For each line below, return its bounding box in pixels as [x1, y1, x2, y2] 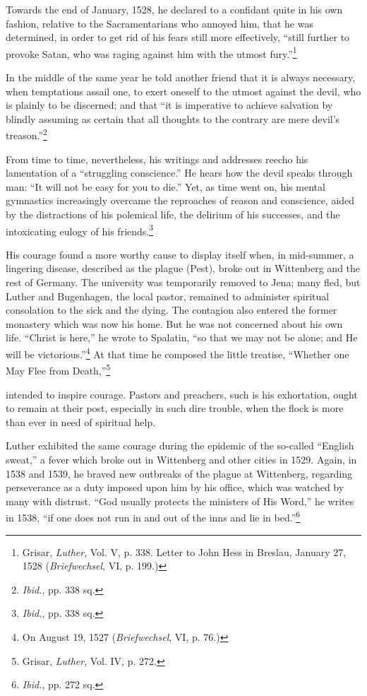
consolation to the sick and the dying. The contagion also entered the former [6, 302, 337, 317]
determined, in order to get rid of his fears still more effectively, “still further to [6, 30, 350, 45]
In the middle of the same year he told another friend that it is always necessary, [6, 70, 356, 85]
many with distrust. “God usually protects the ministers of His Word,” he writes [6, 493, 354, 508]
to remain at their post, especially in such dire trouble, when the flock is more [6, 401, 344, 415]
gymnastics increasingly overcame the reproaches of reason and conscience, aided [6, 193, 355, 208]
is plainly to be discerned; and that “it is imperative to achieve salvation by [6, 98, 333, 112]
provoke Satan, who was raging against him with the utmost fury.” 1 [6, 44, 297, 61]
